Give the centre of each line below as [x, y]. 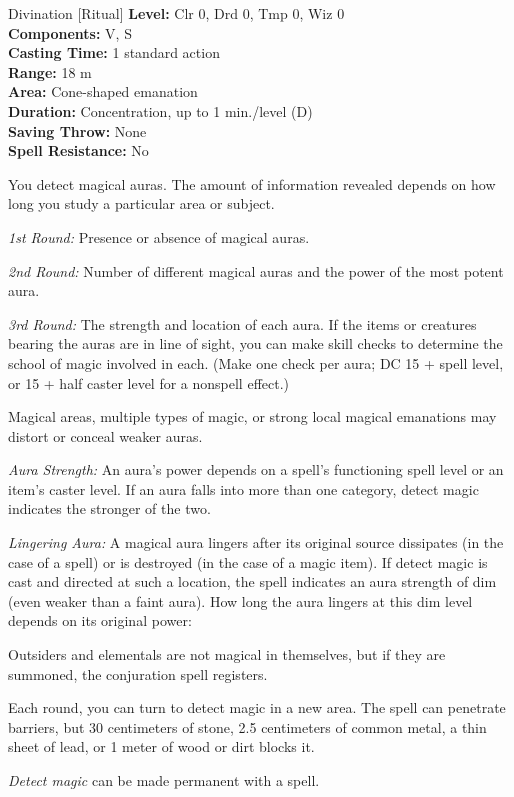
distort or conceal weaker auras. [105, 435]
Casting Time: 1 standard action [114, 52]
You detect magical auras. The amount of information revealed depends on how [252, 183]
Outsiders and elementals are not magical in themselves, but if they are [227, 654]
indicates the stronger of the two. [109, 508]
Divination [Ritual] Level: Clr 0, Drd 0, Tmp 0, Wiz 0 [176, 13]
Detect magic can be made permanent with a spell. [164, 780]
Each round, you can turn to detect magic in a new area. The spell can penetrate [257, 707]
